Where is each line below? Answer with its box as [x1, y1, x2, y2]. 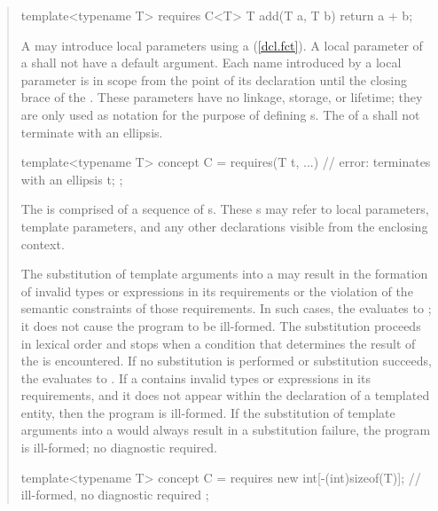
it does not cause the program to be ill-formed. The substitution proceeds [20, 316, 421, 334]
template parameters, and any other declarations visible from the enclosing [20, 216, 428, 235]
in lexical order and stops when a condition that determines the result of [20, 334, 416, 352]
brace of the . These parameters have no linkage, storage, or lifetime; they [20, 88, 423, 106]
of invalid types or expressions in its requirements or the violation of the [20, 281, 413, 300]
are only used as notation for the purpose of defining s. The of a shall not [20, 105, 420, 123]
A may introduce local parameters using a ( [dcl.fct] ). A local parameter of [20, 35, 423, 54]
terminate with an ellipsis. [20, 122, 163, 141]
